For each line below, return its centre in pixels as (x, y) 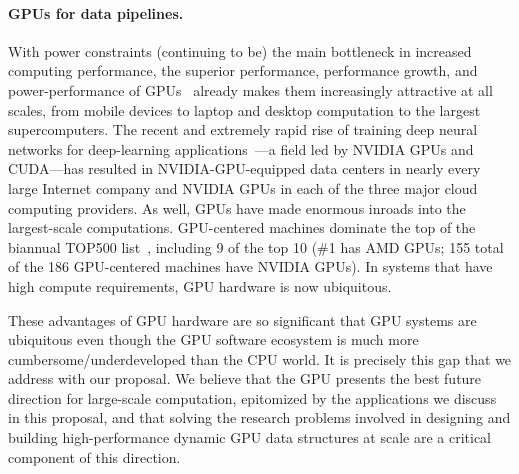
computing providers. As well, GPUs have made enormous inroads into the (237, 207)
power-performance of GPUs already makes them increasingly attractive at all (250, 89)
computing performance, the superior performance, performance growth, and (243, 70)
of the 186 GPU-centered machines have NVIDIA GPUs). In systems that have (250, 266)
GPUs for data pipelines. (96, 12)
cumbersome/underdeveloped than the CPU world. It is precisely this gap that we (260, 358)
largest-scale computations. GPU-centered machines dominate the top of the (242, 227)
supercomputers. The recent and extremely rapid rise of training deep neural (243, 129)
